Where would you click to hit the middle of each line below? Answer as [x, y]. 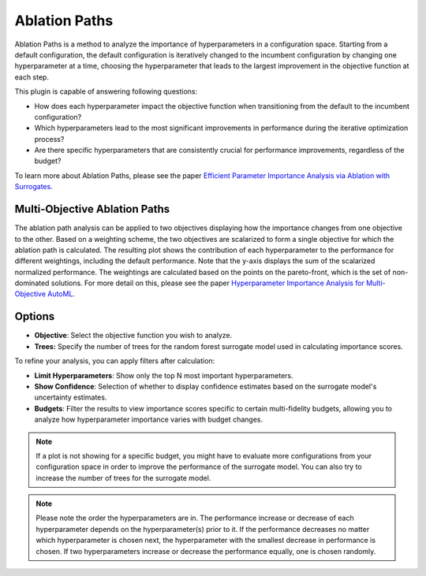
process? [49, 139]
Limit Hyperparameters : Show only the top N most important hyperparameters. [164, 375]
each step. [32, 77]
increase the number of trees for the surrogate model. [123, 478]
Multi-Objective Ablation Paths [92, 209]
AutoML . [61, 294]
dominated [32, 283]
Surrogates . [34, 187]
